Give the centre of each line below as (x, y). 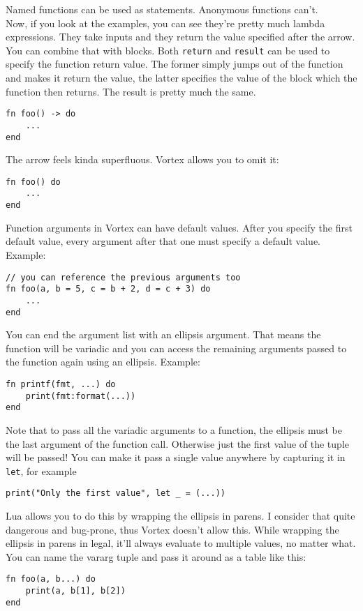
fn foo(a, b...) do (51, 579)
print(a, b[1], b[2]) (75, 591)
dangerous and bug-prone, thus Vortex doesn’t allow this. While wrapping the (172, 529)
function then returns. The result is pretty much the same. (131, 91)
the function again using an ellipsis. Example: (103, 362)
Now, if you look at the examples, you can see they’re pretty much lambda (165, 23)
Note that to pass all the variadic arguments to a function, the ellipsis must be (174, 429)
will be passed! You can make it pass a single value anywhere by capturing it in (176, 457)
